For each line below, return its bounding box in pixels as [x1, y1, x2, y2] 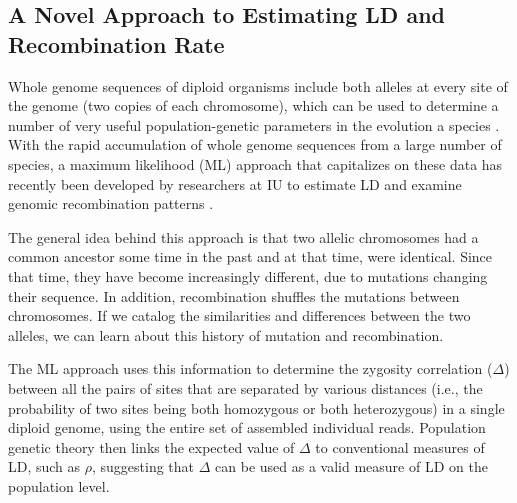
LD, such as [8, 456, 81, 477]
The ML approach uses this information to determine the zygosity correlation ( [8, 358, 493, 379]
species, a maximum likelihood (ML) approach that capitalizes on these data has [8, 153, 503, 174]
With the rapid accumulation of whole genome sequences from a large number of [8, 134, 502, 155]
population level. [8, 475, 110, 496]
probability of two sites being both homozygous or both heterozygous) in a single [8, 397, 505, 418]
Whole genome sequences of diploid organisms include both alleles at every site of [8, 75, 508, 96]
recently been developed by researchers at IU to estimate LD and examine [8, 173, 462, 194]
